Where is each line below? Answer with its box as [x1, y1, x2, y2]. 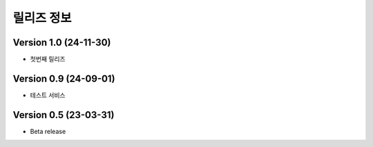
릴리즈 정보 [12, 10, 72, 26]
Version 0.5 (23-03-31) [12, 109, 115, 121]
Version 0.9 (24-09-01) [12, 72, 115, 84]
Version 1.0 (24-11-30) [12, 37, 111, 48]
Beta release [30, 127, 66, 135]
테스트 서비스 [30, 90, 66, 99]
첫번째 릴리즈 [30, 55, 66, 63]
